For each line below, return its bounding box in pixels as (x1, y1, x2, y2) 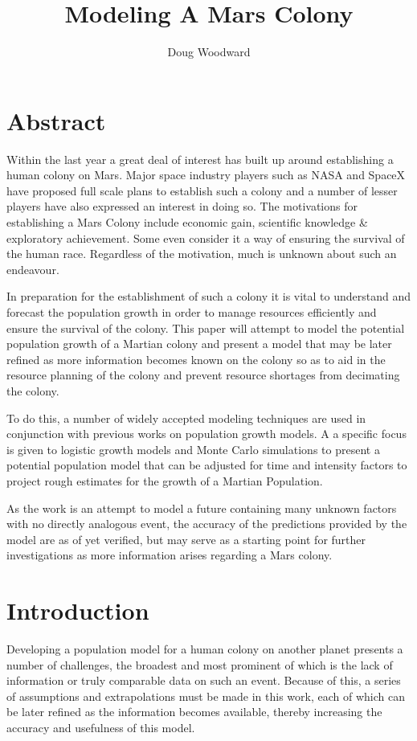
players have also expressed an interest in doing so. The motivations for (6, 198, 358, 215)
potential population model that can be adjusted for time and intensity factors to (6, 456, 407, 473)
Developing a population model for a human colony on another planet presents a (6, 641, 403, 657)
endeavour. (6, 260, 59, 277)
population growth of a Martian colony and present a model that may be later (6, 335, 392, 352)
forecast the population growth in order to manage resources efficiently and (6, 304, 377, 320)
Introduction (6, 594, 149, 627)
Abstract (6, 104, 106, 137)
